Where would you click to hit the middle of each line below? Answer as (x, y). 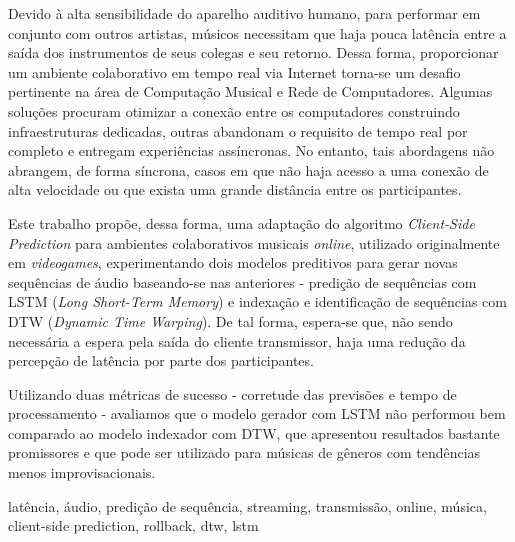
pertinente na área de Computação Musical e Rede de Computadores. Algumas (250, 91)
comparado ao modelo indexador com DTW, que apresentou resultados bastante (254, 432)
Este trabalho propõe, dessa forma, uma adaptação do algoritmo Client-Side (241, 222)
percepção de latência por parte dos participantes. (161, 360)
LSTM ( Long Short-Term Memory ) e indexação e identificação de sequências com (257, 301)
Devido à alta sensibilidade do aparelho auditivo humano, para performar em (244, 13)
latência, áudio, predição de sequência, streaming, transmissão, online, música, (247, 505)
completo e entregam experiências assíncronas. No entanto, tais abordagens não (251, 150)
